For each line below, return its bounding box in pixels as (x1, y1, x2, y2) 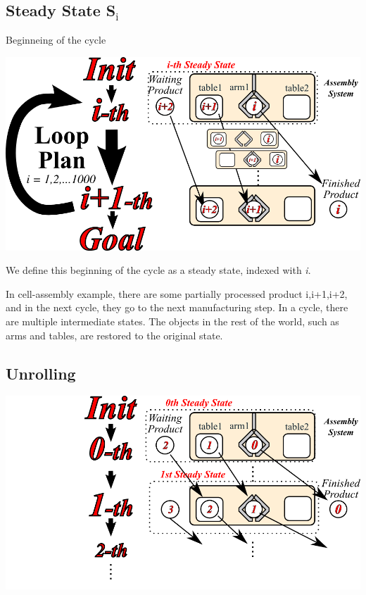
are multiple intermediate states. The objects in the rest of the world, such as (6, 313, 339, 328)
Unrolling (6, 362, 76, 384)
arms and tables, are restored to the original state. (6, 327, 223, 342)
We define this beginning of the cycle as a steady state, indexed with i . (6, 263, 311, 277)
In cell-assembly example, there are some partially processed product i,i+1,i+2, (6, 286, 348, 301)
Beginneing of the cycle (6, 32, 106, 47)
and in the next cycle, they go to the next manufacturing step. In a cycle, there (6, 300, 348, 315)
